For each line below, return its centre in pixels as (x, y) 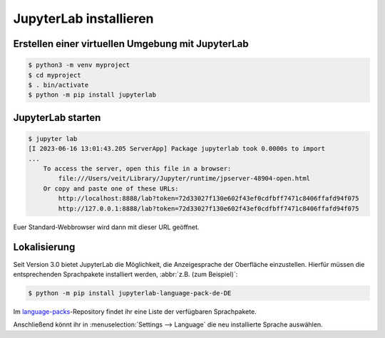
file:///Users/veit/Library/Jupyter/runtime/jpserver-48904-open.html (184, 179)
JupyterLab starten (57, 117)
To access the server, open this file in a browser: (137, 169)
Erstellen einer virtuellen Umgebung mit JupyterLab (131, 44)
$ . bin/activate (58, 85)
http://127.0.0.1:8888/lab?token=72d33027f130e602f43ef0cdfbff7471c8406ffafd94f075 (209, 208)
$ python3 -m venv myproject (79, 65)
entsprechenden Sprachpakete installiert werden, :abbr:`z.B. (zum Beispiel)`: (125, 274)
